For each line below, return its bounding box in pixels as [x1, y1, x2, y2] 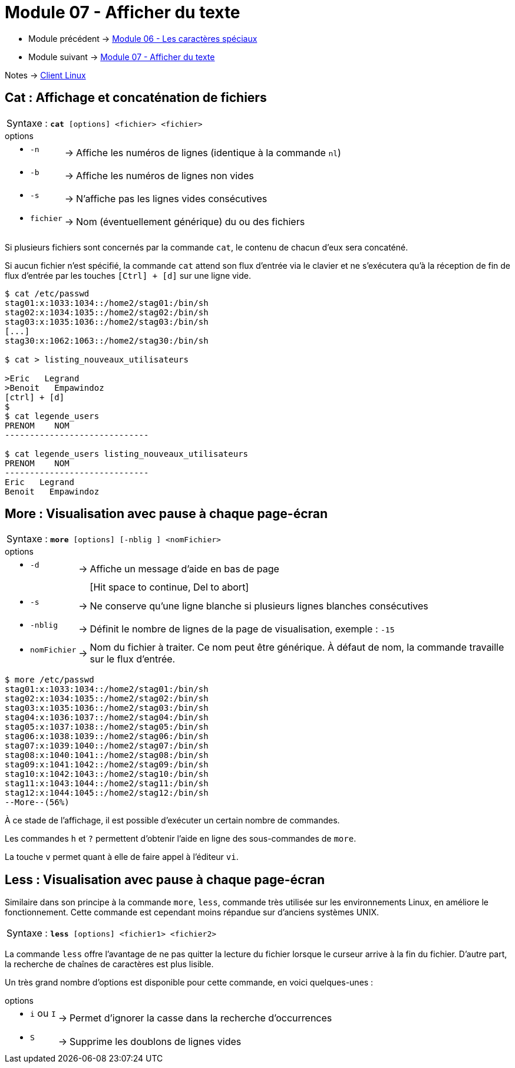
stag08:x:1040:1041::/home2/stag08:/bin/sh [5, 750, 209, 760]
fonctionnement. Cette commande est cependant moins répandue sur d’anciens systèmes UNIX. [5, 907, 379, 918]
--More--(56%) [5, 797, 70, 807]
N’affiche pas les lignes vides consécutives [76, 193, 268, 205]
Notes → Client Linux [5, 70, 86, 80]
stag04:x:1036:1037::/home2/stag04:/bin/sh [5, 713, 209, 723]
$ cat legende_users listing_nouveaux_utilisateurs [5, 449, 249, 459]
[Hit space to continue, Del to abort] [90, 581, 249, 594]
